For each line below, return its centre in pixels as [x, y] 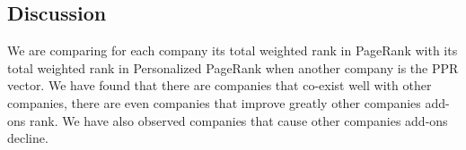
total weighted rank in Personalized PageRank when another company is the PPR [233, 67]
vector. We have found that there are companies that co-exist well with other [220, 85]
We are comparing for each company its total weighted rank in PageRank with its [233, 50]
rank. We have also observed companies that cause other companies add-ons [238, 120]
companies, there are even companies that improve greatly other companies [214, 102]
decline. [28, 138]
